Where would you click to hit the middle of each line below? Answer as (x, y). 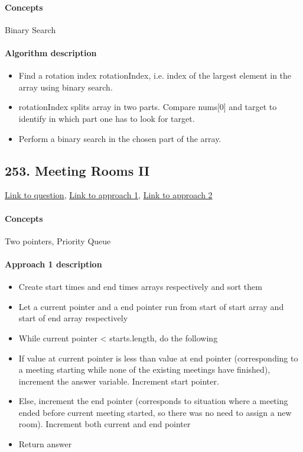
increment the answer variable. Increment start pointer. (119, 381)
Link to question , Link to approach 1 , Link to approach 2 (109, 195)
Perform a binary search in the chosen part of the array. (120, 138)
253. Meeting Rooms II (77, 170)
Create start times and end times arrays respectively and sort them (140, 287)
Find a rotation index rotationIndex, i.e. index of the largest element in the (155, 75)
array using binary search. (66, 87)
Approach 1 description (53, 264)
